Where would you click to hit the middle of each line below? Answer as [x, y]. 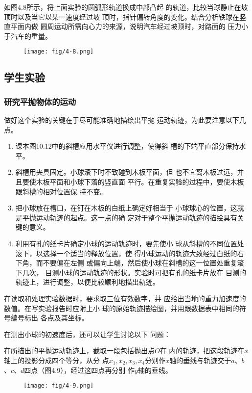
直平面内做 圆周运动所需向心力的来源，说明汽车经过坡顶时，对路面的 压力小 [126, 26]
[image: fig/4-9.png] [59, 386]
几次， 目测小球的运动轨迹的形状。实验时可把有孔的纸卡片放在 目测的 [134, 272]
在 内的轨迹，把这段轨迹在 [202, 351]
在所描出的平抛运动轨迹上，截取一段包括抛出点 [79, 351]
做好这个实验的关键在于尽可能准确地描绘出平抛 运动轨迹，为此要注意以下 [122, 120]
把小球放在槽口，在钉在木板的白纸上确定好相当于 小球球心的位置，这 [126, 208]
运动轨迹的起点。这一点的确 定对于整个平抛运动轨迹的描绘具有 [137, 217]
